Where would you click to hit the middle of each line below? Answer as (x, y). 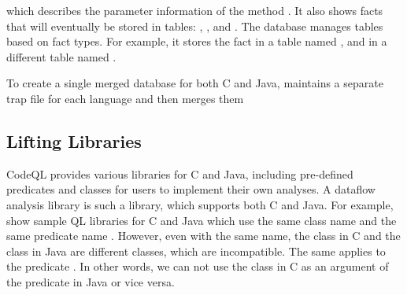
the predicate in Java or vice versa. (91, 281)
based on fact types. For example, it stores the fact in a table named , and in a (197, 41)
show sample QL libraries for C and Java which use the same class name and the (202, 220)
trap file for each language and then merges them (125, 98)
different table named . (61, 56)
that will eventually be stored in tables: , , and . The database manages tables (195, 26)
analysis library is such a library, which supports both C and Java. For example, (200, 204)
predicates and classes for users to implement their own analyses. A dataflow (191, 189)
